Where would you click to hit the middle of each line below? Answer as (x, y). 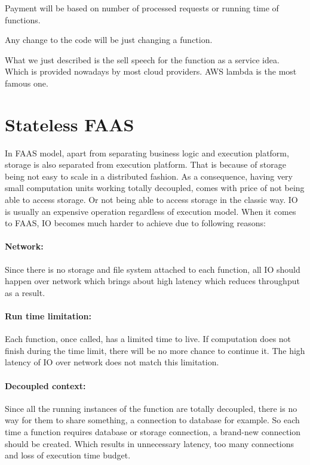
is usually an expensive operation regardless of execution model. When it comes (151, 211)
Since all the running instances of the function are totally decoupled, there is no (151, 408)
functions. (23, 19)
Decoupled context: (45, 385)
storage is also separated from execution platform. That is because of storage (145, 164)
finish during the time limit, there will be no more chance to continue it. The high (155, 350)
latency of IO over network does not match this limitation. (112, 362)
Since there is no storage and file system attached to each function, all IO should (153, 269)
